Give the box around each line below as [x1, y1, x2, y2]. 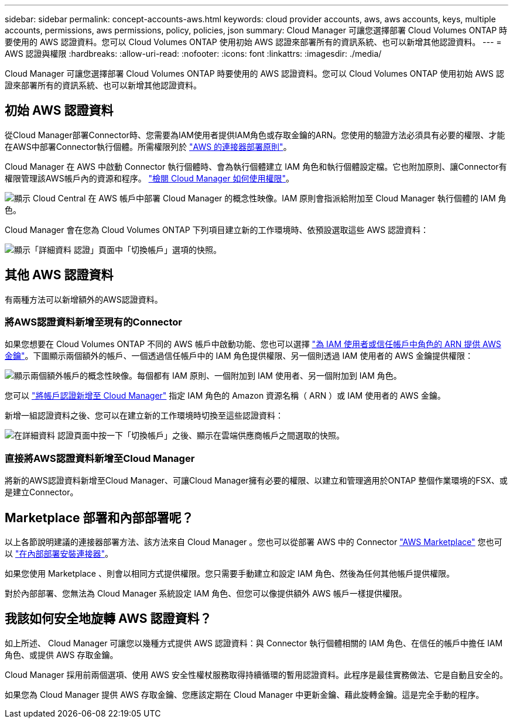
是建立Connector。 [5, 487, 78, 498]
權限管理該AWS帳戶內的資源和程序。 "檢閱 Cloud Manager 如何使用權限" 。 [5, 173, 294, 183]
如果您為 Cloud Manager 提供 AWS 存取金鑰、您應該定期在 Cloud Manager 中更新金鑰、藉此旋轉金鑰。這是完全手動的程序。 [5, 689, 484, 700]
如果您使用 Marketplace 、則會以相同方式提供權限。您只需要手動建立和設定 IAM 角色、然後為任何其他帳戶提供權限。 [5, 568, 454, 579]
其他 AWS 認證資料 [5, 268, 114, 283]
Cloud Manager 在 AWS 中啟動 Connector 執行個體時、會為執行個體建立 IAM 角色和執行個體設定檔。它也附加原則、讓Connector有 [5, 161, 507, 172]
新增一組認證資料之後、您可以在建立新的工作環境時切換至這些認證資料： [5, 410, 283, 421]
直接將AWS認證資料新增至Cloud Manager [5, 452, 195, 464]
